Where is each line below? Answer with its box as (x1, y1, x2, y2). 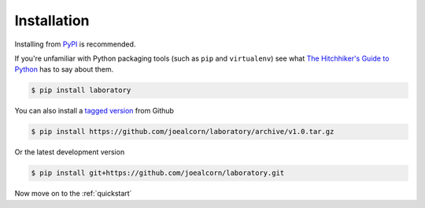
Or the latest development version (14, 147, 125, 157)
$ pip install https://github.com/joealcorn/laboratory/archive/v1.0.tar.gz (31, 127, 334, 136)
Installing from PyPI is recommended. (14, 39, 136, 49)
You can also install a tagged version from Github (14, 106, 175, 116)
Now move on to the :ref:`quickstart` (14, 189, 132, 199)
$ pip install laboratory (31, 86, 131, 95)
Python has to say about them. (14, 65, 114, 74)
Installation (14, 12, 90, 29)
